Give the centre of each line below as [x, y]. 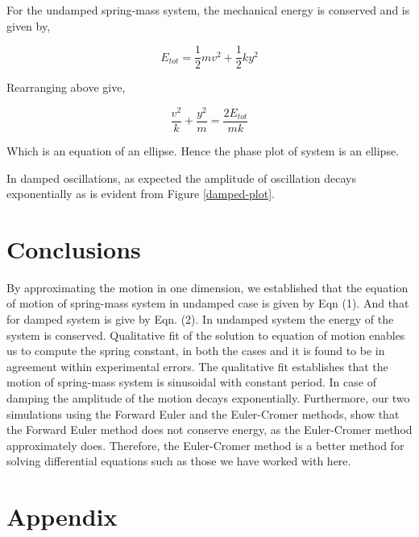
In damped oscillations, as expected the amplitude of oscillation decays [181, 178]
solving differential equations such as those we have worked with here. [179, 461]
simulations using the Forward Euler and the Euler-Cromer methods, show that [203, 413]
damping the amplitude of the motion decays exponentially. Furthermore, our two [208, 398]
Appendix [62, 516]
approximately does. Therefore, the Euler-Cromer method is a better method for [205, 445]
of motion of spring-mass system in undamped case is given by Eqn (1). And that [208, 303]
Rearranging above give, [66, 87]
